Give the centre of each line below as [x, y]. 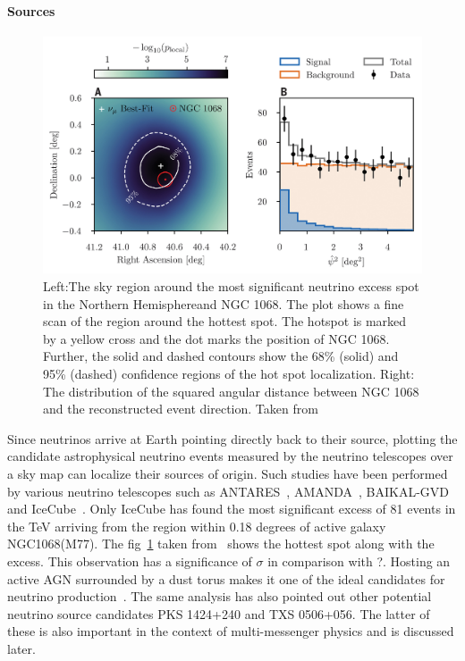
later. [21, 648]
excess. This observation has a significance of [130, 561]
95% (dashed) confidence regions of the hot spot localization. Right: [229, 374]
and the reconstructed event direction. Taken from [181, 409]
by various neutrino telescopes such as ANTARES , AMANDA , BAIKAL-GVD [228, 491]
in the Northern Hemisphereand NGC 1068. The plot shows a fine [224, 303]
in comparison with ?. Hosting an [359, 561]
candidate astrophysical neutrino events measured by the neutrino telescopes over [230, 456]
